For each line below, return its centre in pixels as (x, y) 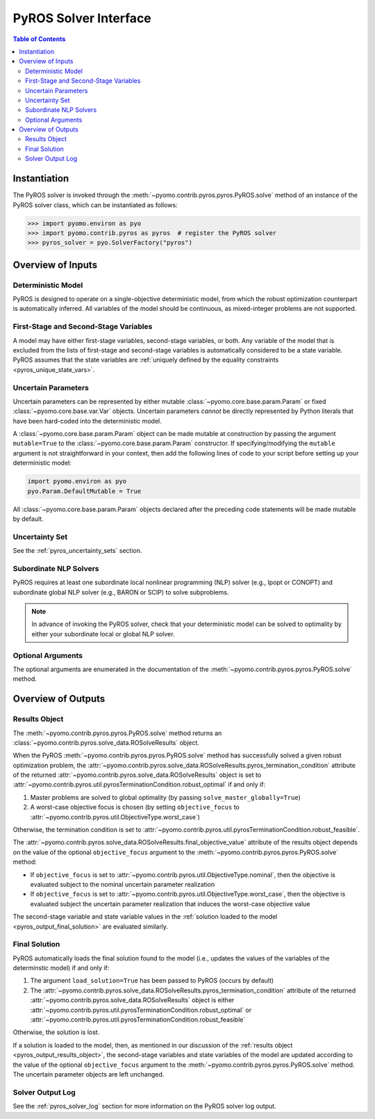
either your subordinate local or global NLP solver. (103, 634)
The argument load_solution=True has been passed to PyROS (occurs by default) (152, 981)
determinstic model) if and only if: (61, 968)
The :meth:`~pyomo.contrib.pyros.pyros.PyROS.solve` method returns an (117, 733)
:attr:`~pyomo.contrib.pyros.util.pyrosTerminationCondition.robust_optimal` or (141, 1010)
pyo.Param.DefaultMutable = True (84, 491)
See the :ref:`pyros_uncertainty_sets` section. (77, 551)
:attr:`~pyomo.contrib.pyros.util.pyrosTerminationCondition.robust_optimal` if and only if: (139, 784)
